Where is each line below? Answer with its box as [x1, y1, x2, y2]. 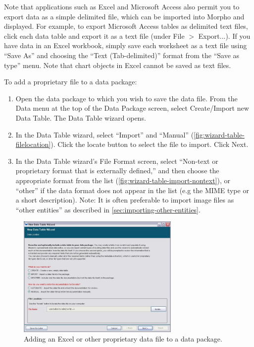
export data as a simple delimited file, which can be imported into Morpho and [4, 11, 245, 21]
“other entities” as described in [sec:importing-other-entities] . [15, 204, 201, 214]
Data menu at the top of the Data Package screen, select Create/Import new [15, 103, 249, 113]
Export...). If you [198, 30, 251, 41]
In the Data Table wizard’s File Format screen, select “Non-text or [15, 155, 218, 166]
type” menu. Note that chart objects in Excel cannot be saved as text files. [4, 60, 231, 70]
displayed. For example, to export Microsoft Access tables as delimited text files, [4, 21, 248, 31]
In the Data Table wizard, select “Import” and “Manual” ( [15, 129, 194, 139]
